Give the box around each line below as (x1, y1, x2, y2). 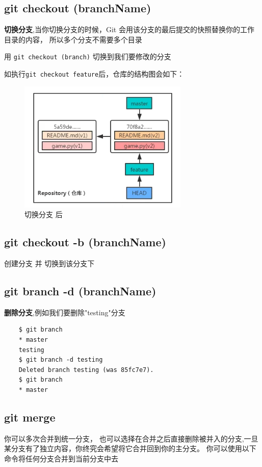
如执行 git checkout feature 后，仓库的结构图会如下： (4, 68, 185, 79)
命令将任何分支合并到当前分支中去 (4, 453, 118, 464)
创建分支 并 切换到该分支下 (4, 258, 95, 269)
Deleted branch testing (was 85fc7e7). (18, 366, 154, 373)
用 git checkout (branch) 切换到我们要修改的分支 (4, 51, 171, 62)
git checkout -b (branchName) (4, 234, 166, 250)
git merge (4, 409, 56, 425)
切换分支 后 (24, 209, 63, 220)
